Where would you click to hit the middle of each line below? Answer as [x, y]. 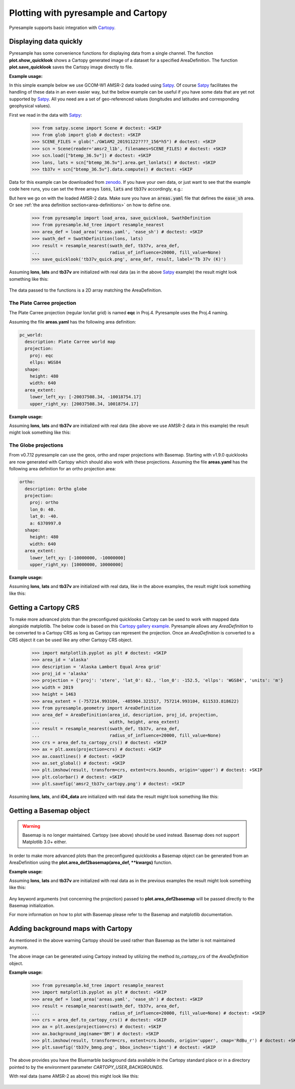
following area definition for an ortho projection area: [63, 469]
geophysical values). [30, 106]
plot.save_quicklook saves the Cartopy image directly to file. [71, 67]
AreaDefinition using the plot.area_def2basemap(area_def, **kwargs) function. [91, 862]
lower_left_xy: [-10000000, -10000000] [78, 558]
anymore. [19, 947]
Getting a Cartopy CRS [44, 608]
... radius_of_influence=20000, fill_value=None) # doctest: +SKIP [148, 1013]
